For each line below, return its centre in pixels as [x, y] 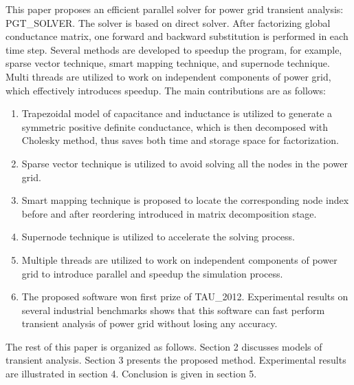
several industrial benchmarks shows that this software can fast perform [173, 310]
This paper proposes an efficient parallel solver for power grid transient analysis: [175, 9]
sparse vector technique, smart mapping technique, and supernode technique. [168, 63]
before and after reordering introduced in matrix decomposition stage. [169, 213]
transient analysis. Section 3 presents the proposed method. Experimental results [176, 360]
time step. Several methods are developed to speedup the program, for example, [174, 49]
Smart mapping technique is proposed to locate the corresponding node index [185, 200]
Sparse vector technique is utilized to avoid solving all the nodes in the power [185, 163]
